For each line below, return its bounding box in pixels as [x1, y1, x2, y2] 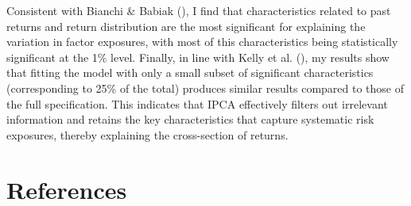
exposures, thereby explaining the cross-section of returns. [6, 126, 289, 143]
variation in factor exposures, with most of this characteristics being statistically [6, 33, 398, 50]
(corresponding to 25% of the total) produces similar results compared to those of [6, 79, 405, 96]
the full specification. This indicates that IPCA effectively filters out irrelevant [6, 95, 388, 112]
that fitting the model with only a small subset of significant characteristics [6, 64, 374, 81]
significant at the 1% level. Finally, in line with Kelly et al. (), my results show [6, 48, 390, 65]
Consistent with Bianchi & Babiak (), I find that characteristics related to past [6, 2, 391, 18]
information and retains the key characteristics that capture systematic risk [6, 111, 374, 128]
